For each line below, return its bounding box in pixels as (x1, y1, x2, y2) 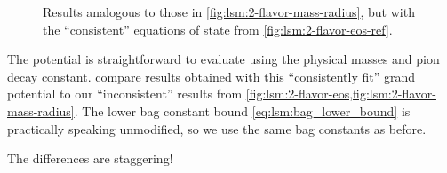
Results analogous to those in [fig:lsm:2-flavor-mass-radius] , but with (43, 3, 415, 20)
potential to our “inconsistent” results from (7, 84, 243, 103)
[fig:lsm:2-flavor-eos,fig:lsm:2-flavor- (245, 84, 436, 103)
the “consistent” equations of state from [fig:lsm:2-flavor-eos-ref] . (43, 20, 393, 38)
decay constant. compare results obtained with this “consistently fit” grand (7, 67, 416, 85)
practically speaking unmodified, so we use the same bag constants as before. (7, 119, 427, 138)
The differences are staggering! (7, 149, 173, 168)
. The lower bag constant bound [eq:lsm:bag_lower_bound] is (74, 101, 411, 120)
